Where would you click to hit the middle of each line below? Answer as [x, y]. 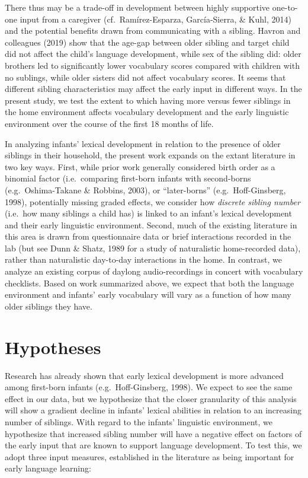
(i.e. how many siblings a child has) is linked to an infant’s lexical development [148, 213]
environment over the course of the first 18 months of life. [109, 123]
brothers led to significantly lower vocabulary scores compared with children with [152, 65]
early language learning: [48, 468]
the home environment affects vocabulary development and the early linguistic [147, 112]
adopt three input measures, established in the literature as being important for [150, 456]
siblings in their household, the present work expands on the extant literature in [150, 155]
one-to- [285, 7]
